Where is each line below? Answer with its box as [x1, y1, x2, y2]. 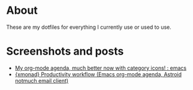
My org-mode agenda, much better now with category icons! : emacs [14, 64, 187, 71]
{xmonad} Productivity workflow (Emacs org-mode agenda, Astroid [14, 70, 182, 78]
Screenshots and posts [6, 44, 124, 58]
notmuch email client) [14, 77, 69, 84]
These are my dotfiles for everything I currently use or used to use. [6, 23, 172, 31]
